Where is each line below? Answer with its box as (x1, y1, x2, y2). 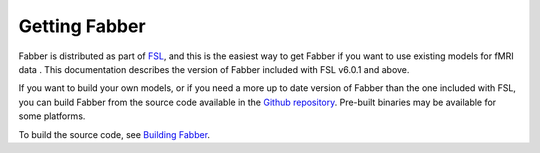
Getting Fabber (18, 15, 146, 37)
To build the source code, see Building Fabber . (18, 128, 210, 140)
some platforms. (18, 110, 86, 122)
